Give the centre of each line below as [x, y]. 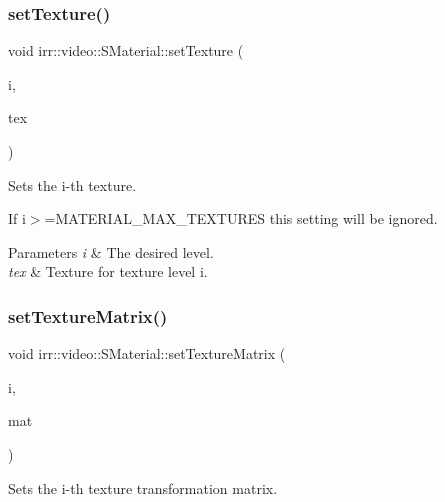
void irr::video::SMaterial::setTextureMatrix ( [147, 353]
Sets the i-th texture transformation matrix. [143, 487]
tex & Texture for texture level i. [108, 271]
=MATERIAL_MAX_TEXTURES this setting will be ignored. [241, 218]
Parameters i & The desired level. [111, 251]
